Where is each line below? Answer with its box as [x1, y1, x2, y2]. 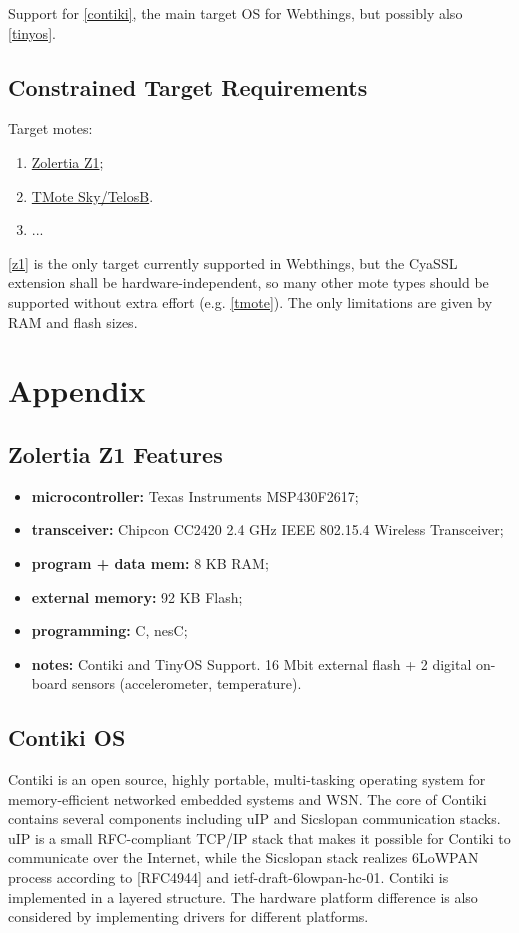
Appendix [8, 370, 146, 411]
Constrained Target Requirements [8, 71, 368, 102]
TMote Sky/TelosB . [31, 185, 154, 206]
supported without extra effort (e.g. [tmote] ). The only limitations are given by [8, 291, 493, 312]
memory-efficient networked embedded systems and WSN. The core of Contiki [8, 788, 487, 809]
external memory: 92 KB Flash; [31, 586, 243, 607]
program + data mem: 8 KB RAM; [31, 552, 269, 573]
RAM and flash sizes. [8, 311, 138, 332]
